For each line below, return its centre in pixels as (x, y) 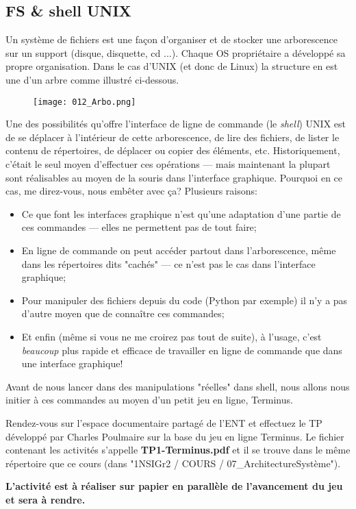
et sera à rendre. (46, 499)
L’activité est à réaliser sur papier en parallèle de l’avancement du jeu (174, 486)
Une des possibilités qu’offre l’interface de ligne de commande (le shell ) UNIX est (176, 124)
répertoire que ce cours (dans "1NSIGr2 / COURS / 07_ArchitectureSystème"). (173, 463)
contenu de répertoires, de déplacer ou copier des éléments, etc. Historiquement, (173, 150)
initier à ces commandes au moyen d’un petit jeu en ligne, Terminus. (149, 400)
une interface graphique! (72, 363)
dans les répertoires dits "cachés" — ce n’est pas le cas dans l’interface (168, 263)
